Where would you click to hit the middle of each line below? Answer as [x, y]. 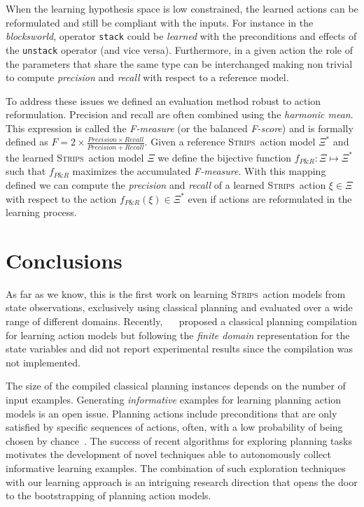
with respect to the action [61, 198]
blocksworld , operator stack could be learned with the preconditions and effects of [181, 36]
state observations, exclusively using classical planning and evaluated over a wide [179, 307]
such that [26, 171]
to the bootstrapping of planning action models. [108, 495]
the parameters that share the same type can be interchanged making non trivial [179, 63]
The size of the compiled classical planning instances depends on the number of [176, 386]
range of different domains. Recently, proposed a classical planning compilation [181, 321]
